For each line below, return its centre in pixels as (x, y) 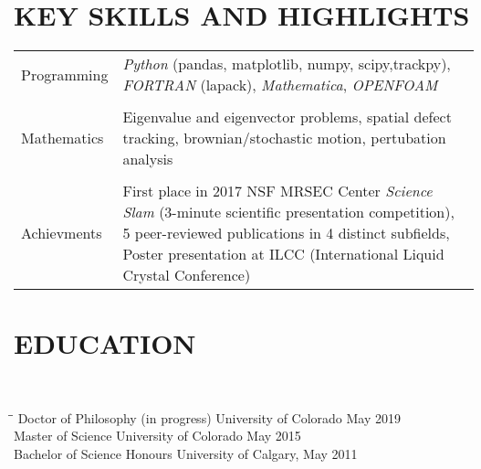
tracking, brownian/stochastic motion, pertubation (284, 138)
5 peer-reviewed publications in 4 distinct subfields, (286, 233)
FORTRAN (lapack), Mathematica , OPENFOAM (280, 85)
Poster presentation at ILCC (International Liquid (283, 254)
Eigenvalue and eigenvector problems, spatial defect (287, 117)
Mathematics (63, 138)
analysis (148, 159)
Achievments (62, 233)
